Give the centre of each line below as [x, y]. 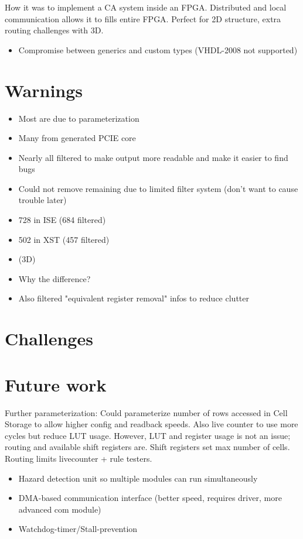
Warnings [44, 90]
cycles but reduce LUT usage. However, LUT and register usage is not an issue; [148, 435]
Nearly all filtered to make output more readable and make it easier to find [153, 157]
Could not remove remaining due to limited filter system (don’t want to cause [158, 188]
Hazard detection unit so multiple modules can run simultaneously [138, 478]
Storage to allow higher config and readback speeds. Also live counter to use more [151, 424]
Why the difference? [55, 278]
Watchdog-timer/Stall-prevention [78, 529]
